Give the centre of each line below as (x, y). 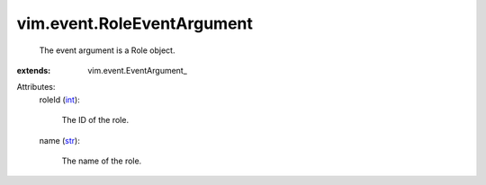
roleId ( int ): (59, 100)
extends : (34, 70)
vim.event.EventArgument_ (138, 70)
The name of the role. (102, 161)
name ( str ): (59, 140)
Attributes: (36, 87)
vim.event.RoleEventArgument (135, 23)
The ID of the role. (95, 120)
